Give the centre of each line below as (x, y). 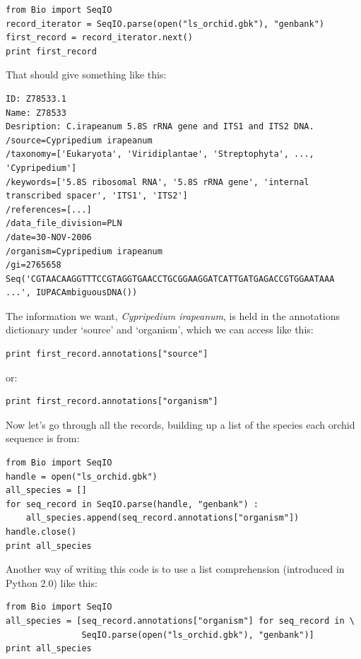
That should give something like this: (86, 75)
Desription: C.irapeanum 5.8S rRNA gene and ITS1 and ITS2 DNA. (160, 127)
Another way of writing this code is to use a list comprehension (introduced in (175, 569)
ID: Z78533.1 (36, 99)
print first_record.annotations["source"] (107, 354)
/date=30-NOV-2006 (49, 237)
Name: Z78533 (36, 113)
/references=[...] (49, 209)
